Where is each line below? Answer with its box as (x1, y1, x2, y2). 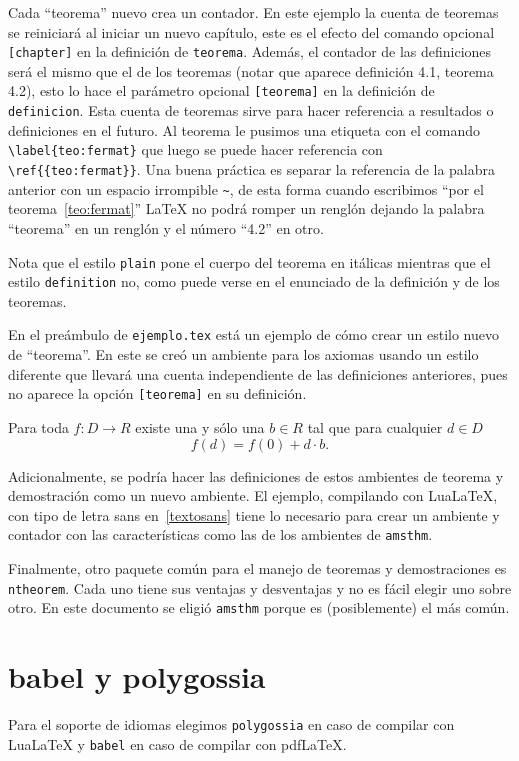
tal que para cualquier (307, 416, 443, 437)
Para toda (8, 416, 69, 437)
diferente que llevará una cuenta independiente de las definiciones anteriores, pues (8, 363, 508, 384)
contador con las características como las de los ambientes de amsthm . (8, 524, 433, 545)
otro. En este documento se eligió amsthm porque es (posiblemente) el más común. (8, 597, 510, 618)
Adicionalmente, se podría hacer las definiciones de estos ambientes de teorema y (8, 465, 504, 486)
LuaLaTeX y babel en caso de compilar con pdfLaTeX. (8, 733, 347, 754)
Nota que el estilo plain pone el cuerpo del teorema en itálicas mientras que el (8, 251, 491, 272)
